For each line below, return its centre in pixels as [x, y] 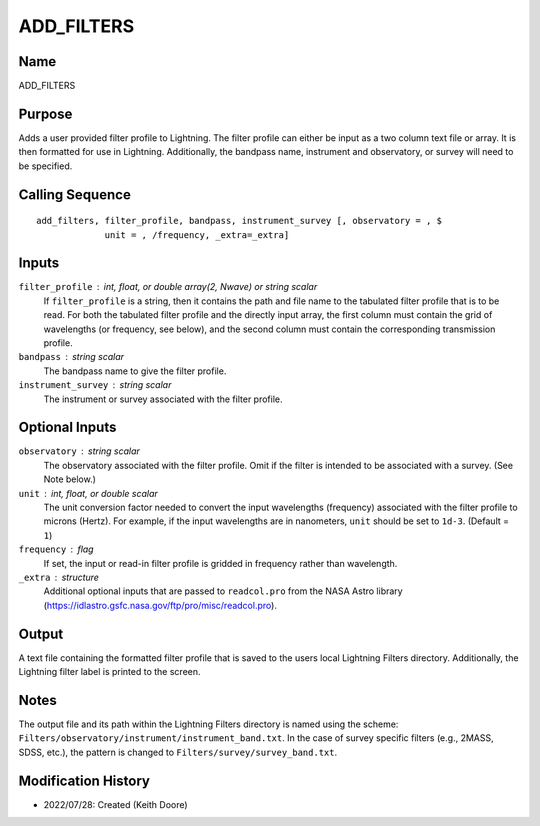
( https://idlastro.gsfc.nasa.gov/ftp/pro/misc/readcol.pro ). [160, 605]
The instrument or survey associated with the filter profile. [163, 399]
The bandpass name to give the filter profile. [135, 371]
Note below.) [70, 479]
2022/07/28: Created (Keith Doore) [116, 804]
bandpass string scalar [71, 357]
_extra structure [59, 577]
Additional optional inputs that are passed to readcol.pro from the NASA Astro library [223, 591]
